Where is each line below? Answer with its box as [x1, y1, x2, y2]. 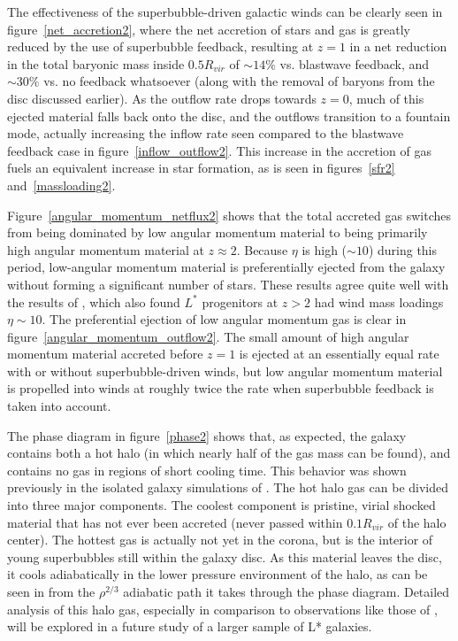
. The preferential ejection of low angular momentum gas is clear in [42, 310, 407, 328]
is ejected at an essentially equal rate [239, 344, 439, 363]
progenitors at [202, 292, 279, 311]
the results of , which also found [7, 292, 180, 311]
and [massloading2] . [7, 175, 116, 194]
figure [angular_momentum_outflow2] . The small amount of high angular [7, 327, 409, 345]
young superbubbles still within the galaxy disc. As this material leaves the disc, [7, 547, 442, 566]
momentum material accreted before [7, 344, 203, 363]
